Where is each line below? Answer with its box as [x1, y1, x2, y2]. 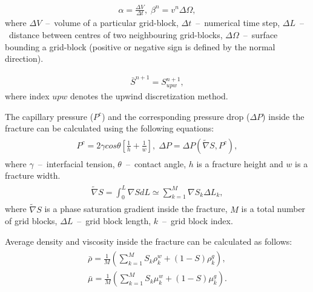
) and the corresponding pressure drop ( [102, 110, 250, 122]
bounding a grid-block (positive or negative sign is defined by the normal [5, 40, 275, 53]
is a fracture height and [196, 157, 283, 170]
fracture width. [5, 169, 61, 182]
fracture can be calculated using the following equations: [5, 122, 214, 134]
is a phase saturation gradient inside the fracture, [44, 202, 228, 215]
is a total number [241, 202, 306, 215]
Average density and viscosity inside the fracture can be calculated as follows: [5, 234, 292, 247]
